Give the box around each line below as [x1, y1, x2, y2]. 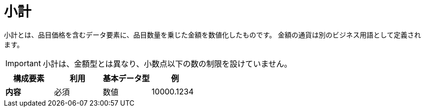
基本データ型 [103, 73, 150, 83]
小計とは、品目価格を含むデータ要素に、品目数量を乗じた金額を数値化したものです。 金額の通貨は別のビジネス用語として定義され [4, 30, 421, 39]
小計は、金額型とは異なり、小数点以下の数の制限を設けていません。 [42, 58, 292, 69]
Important [5, 58, 41, 68]
